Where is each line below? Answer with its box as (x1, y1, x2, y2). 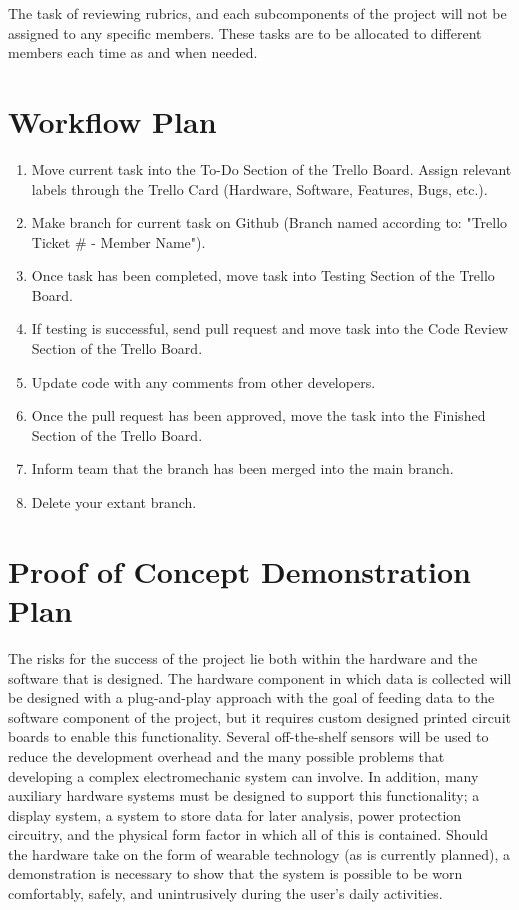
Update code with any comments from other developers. (31, 371, 376, 392)
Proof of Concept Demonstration (8, 550, 471, 591)
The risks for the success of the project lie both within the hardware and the (8, 647, 478, 668)
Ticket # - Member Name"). (31, 231, 206, 252)
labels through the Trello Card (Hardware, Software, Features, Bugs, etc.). (31, 178, 488, 199)
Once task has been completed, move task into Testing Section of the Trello (31, 265, 495, 286)
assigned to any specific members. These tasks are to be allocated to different (8, 22, 482, 43)
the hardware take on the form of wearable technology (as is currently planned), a (8, 843, 511, 864)
